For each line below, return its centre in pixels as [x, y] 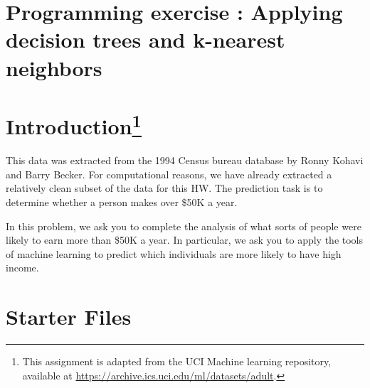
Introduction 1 [74, 124]
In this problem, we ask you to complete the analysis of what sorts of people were [184, 226]
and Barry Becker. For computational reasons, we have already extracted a [169, 174]
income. [22, 268]
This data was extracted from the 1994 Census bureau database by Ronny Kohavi [185, 160]
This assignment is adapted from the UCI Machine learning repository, [177, 361]
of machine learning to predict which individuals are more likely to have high [174, 253]
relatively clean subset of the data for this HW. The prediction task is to [164, 188]
